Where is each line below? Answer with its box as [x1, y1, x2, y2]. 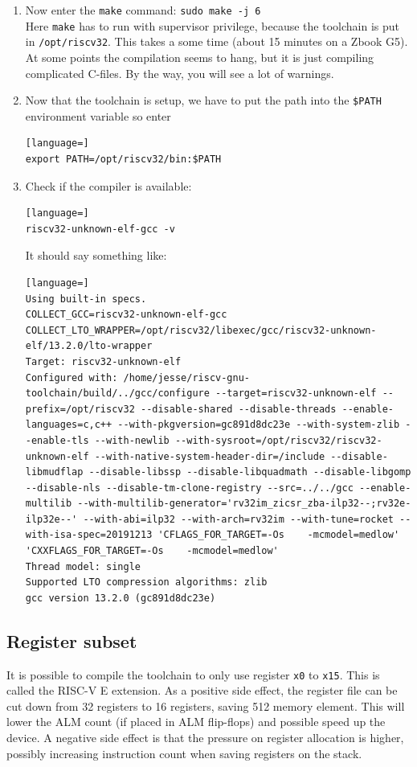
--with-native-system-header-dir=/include [94, 450, 325, 462]
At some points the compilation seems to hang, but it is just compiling [25, 48, 374, 65]
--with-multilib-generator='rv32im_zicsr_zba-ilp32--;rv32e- [77, 498, 411, 510]
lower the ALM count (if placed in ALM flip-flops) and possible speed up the [6, 713, 386, 730]
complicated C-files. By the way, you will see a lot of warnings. [25, 64, 334, 81]
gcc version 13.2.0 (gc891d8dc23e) [25, 592, 216, 604]
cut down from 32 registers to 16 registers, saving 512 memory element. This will [6, 697, 405, 714]
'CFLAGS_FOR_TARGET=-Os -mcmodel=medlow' [157, 529, 400, 541]
